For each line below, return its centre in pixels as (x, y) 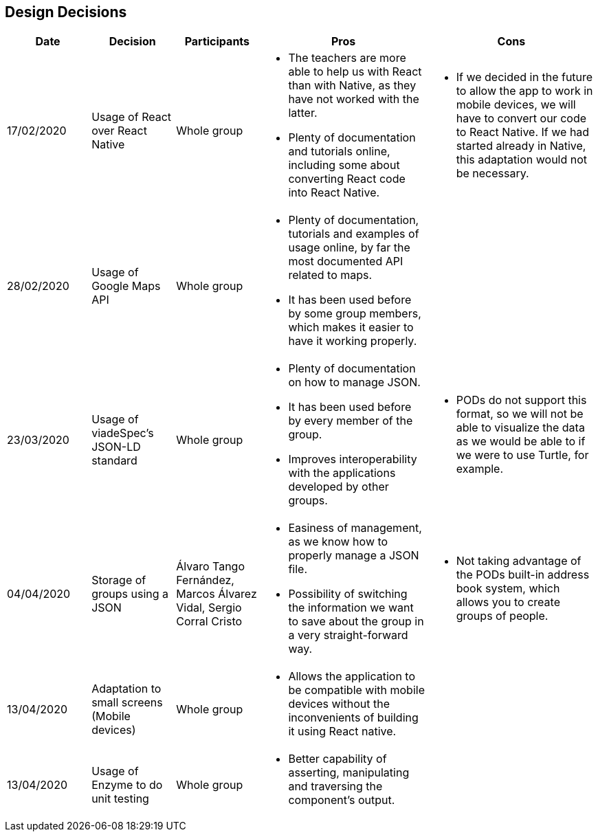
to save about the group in (356, 622)
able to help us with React (355, 72)
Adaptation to (126, 689)
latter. (303, 113)
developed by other (339, 487)
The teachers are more (347, 58)
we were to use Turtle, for (522, 455)
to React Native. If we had (523, 132)
